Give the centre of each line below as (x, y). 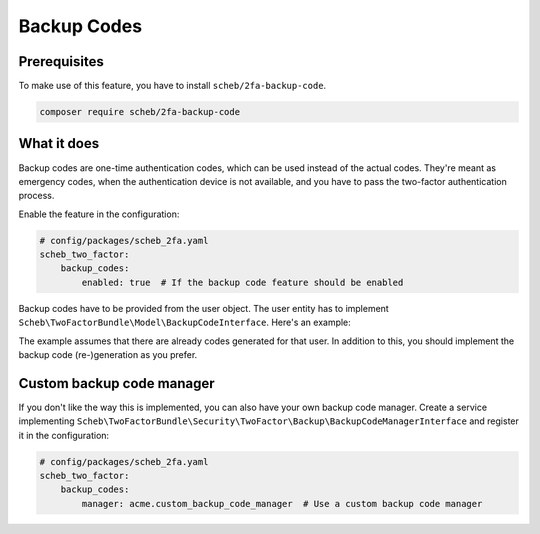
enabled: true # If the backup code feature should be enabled (242, 282)
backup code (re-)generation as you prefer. (108, 355)
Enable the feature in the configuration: (99, 214)
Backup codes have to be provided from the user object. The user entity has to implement (203, 308)
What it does (59, 143)
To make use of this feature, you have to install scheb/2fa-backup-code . (172, 86)
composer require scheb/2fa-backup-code (139, 112)
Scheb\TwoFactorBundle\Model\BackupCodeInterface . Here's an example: (185, 322)
